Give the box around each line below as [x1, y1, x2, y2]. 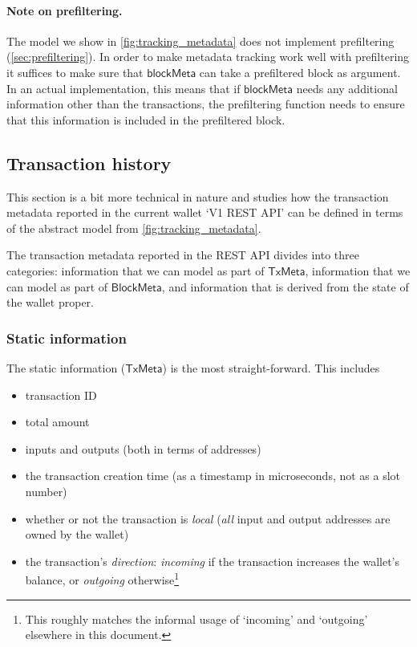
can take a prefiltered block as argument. [199, 63, 401, 80]
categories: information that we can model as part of [6, 262, 265, 279]
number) [25, 482, 67, 499]
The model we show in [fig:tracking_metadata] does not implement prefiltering [6, 32, 395, 49]
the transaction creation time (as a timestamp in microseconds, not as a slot [25, 467, 401, 484]
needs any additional [296, 79, 398, 96]
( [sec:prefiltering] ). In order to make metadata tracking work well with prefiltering [6, 48, 410, 65]
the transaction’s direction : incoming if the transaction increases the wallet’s [25, 552, 400, 569]
